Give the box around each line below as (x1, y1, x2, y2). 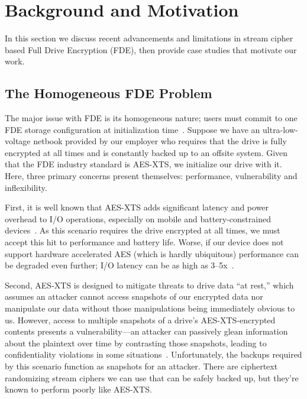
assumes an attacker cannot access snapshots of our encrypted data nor (5, 290, 263, 303)
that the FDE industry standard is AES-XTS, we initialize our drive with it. (5, 158, 282, 170)
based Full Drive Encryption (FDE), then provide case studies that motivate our (5, 43, 297, 56)
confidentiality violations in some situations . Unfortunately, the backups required (5, 348, 302, 361)
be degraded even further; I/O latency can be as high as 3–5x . (5, 259, 234, 271)
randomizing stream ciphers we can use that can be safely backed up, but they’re (5, 371, 299, 384)
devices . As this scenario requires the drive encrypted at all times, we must (5, 224, 280, 236)
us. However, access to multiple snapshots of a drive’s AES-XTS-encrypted (5, 313, 276, 326)
